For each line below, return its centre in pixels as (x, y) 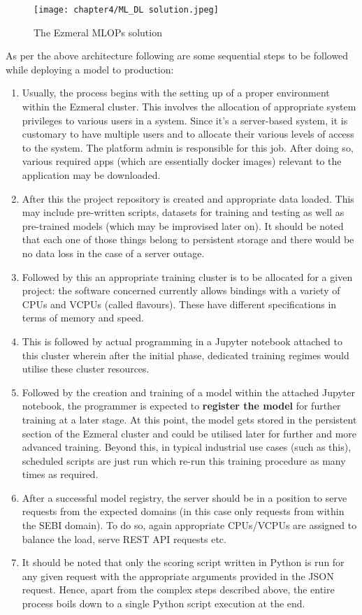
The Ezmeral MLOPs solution (98, 32)
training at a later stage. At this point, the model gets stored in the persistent (189, 419)
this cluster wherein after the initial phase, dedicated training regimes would (186, 355)
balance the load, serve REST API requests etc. (124, 538)
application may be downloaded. (91, 175)
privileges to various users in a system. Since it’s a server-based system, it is (185, 120)
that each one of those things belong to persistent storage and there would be (188, 239)
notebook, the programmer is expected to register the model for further (181, 406)
